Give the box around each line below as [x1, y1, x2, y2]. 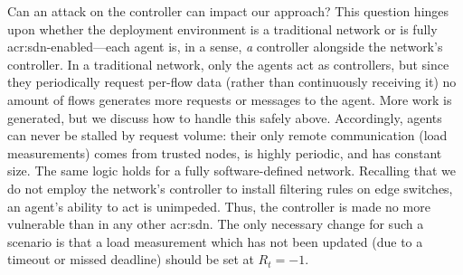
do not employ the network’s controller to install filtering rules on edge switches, [7, 178, 453, 197]
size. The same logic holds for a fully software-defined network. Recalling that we [7, 161, 457, 180]
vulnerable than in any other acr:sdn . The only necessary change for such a [7, 214, 424, 233]
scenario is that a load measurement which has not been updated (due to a [7, 232, 423, 251]
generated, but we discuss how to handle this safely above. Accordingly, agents [7, 108, 442, 127]
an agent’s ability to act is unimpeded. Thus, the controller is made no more [7, 196, 430, 215]
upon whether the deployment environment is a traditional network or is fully [7, 19, 438, 38]
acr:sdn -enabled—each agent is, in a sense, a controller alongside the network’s [7, 37, 443, 56]
